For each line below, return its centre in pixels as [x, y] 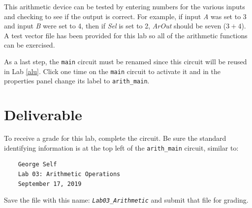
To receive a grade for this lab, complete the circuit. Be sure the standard [115, 138]
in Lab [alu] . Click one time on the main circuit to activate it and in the [112, 71]
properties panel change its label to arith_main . [77, 81]
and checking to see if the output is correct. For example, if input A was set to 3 [125, 16]
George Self [37, 165]
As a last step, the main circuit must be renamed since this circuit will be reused [126, 61]
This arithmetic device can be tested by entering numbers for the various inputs [125, 6]
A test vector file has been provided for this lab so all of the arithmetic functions [126, 35]
